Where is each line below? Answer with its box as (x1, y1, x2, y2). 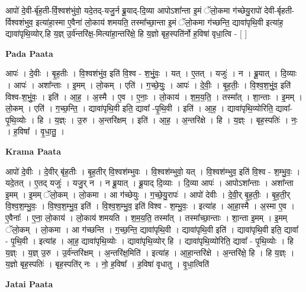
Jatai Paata (5, 277, 53, 290)
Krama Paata (5, 145, 61, 157)
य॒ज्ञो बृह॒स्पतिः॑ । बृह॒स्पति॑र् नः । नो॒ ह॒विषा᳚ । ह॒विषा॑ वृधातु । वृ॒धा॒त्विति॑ (5, 258, 210, 270)
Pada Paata (5, 47, 53, 59)
